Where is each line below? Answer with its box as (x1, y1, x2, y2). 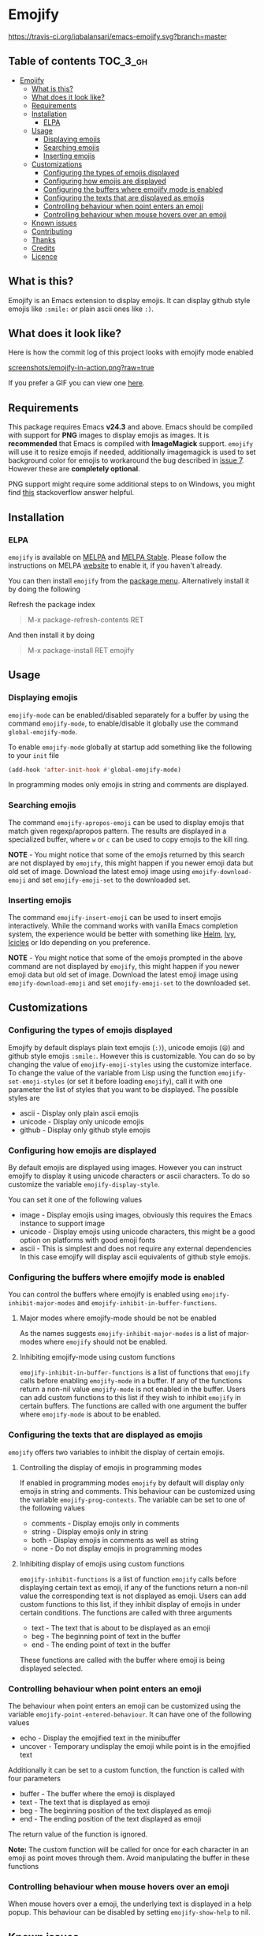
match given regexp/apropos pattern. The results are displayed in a (8, 826, 227, 835)
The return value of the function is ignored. (8, 1829, 148, 1839)
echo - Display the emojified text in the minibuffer (19, 1733, 181, 1743)
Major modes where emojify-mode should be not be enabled (19, 1313, 217, 1323)
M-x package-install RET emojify (27, 645, 134, 655)
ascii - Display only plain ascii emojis (19, 1108, 139, 1118)
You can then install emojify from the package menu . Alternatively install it (8, 576, 250, 585)
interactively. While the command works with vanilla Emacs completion (8, 921, 239, 931)
